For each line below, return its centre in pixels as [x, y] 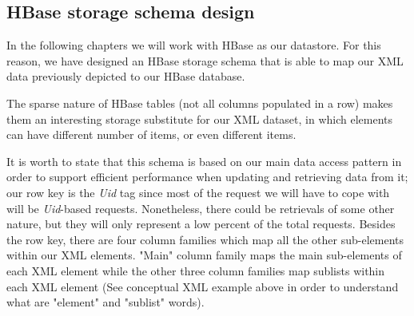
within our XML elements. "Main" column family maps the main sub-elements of [204, 255]
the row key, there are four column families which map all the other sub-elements [205, 239]
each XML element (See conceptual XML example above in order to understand [203, 286]
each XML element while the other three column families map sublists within [196, 270]
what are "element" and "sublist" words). [105, 302]
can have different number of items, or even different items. [151, 134]
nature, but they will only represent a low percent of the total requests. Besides [201, 224]
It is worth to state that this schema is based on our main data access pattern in [204, 161]
